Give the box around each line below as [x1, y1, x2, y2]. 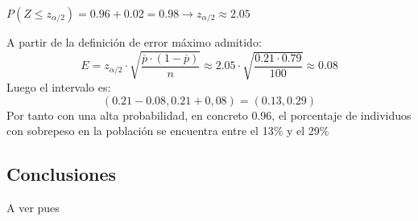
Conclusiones [6, 162, 117, 186]
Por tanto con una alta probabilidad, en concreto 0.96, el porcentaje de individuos [6, 106, 412, 123]
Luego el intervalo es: [6, 79, 111, 96]
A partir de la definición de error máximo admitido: [6, 34, 262, 50]
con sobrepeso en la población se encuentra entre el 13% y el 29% [6, 122, 329, 139]
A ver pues [6, 199, 60, 216]
